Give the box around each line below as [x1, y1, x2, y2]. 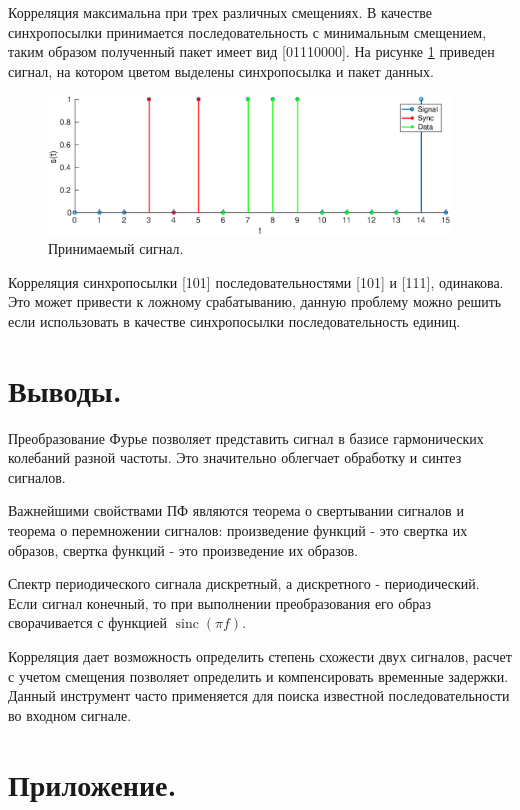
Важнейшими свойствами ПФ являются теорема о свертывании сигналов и [8, 500, 464, 521]
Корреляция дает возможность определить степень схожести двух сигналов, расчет [8, 646, 512, 667]
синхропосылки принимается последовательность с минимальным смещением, [8, 21, 487, 42]
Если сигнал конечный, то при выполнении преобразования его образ [8, 592, 432, 613]
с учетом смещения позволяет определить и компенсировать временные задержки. [8, 665, 509, 686]
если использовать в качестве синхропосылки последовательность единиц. [8, 310, 461, 331]
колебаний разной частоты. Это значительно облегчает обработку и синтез [8, 447, 462, 468]
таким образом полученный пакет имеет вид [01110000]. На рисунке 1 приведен [8, 41, 495, 62]
